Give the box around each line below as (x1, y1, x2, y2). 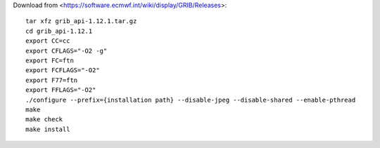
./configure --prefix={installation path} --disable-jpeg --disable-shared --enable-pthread (25, 95, 356, 104)
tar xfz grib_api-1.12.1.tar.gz (25, 18, 137, 25)
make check (25, 116, 63, 123)
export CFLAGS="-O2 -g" (25, 46, 108, 55)
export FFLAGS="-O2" (25, 86, 96, 94)
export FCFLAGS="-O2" (25, 67, 100, 74)
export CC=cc (25, 37, 70, 45)
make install (25, 125, 70, 133)
